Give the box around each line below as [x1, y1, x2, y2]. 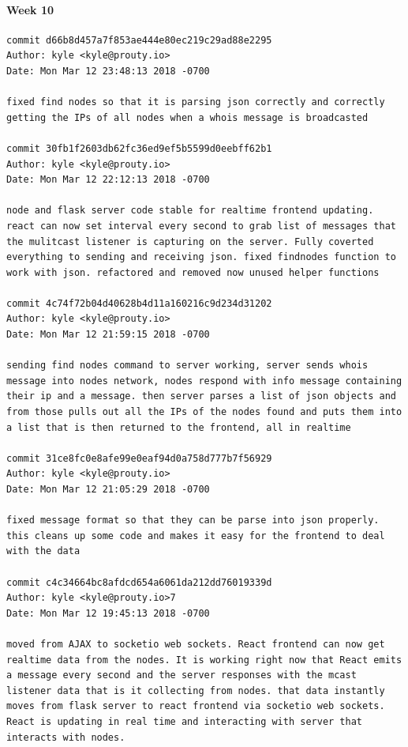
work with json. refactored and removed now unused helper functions [6, 266, 380, 278]
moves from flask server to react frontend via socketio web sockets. [6, 700, 385, 712]
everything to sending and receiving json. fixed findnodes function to [6, 251, 396, 263]
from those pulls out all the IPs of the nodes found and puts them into [6, 406, 402, 418]
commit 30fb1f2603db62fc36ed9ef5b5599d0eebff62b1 [6, 142, 272, 154]
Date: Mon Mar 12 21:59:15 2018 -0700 [6, 329, 210, 341]
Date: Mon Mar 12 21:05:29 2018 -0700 [6, 484, 210, 496]
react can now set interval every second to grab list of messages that [6, 220, 396, 232]
